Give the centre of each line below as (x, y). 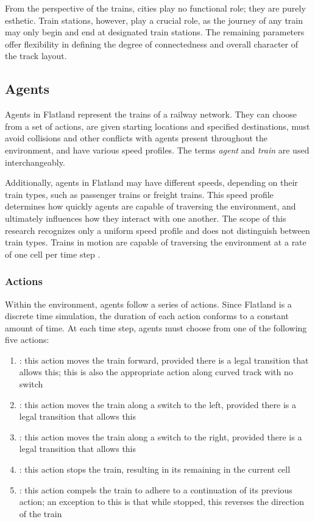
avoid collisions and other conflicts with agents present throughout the (136, 138)
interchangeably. (35, 162)
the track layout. (36, 56)
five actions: (27, 340)
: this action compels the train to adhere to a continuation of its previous (156, 489)
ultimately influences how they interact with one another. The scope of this (146, 218)
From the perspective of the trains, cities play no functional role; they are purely (155, 8)
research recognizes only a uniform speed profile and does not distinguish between (157, 230)
